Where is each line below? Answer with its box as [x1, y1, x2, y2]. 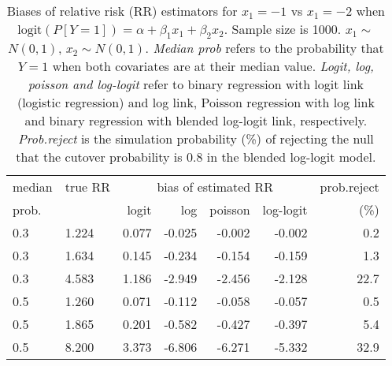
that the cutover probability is [16, 148, 183, 166]
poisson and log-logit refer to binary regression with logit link [28, 75, 364, 94]
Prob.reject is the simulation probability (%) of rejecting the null [17, 129, 374, 148]
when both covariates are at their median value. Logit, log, [52, 57, 374, 76]
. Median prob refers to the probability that [145, 39, 384, 58]
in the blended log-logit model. [206, 148, 376, 166]
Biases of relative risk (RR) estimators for [6, 2, 238, 20]
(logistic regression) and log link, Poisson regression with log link [17, 93, 375, 112]
